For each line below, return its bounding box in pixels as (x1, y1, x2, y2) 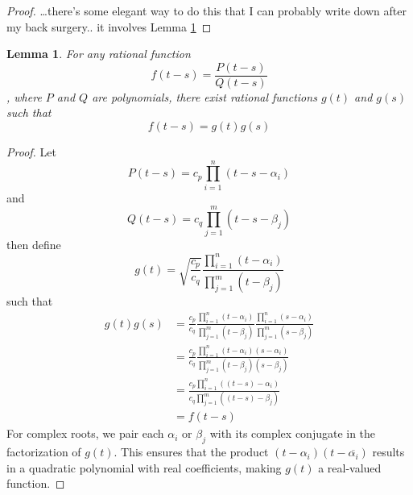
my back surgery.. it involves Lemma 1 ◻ (6, 18, 212, 35)
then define (6, 236, 61, 253)
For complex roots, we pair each (6, 425, 164, 442)
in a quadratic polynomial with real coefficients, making (6, 459, 282, 476)
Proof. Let (6, 144, 56, 160)
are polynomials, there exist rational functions (92, 88, 317, 105)
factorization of (6, 443, 81, 460)
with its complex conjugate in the (209, 425, 376, 442)
